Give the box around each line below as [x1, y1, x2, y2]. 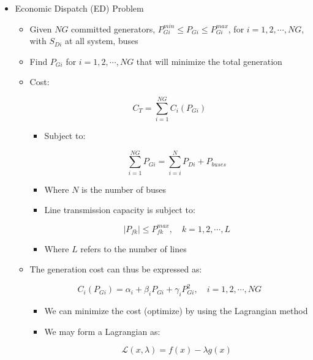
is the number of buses [81, 182, 166, 195]
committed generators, [71, 22, 156, 35]
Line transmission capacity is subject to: [44, 203, 195, 216]
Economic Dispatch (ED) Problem [15, 2, 144, 14]
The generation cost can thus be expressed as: [29, 263, 202, 276]
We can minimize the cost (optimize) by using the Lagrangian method [44, 304, 308, 317]
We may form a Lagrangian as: [44, 324, 160, 337]
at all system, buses [65, 34, 138, 47]
